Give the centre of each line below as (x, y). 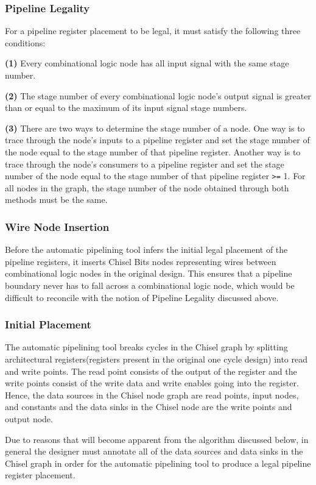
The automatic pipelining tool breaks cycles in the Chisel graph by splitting (146, 347)
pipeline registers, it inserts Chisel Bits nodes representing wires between (141, 261)
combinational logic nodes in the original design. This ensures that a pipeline (149, 273)
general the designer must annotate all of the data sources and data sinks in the (154, 451)
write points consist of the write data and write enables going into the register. (152, 383)
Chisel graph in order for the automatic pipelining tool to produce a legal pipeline (158, 463)
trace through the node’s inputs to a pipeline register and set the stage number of (157, 140)
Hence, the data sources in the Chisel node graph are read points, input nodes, (152, 395)
